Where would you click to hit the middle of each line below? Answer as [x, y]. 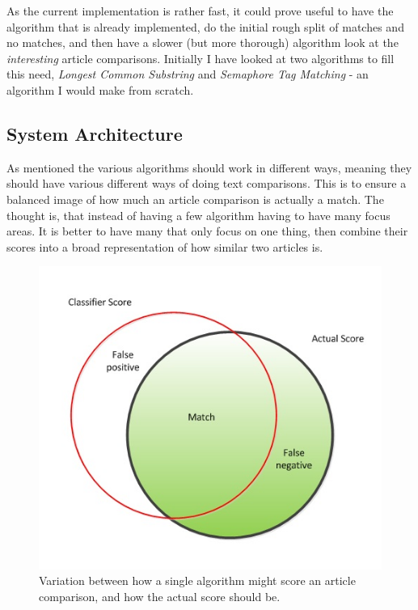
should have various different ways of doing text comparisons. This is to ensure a [207, 183]
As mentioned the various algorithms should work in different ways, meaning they [209, 167]
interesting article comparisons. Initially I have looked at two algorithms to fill [201, 58]
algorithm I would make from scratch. [100, 89]
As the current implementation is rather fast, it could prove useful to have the [200, 11]
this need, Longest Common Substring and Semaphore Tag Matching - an [188, 74]
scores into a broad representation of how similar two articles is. [165, 246]
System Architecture [95, 133]
